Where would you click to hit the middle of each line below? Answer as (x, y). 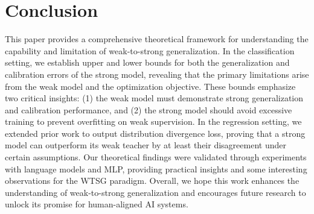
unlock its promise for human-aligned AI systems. (97, 204)
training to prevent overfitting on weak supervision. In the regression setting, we (153, 121)
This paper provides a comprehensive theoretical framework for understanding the (157, 39)
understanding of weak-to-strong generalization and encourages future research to (155, 192)
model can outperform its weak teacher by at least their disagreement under (146, 145)
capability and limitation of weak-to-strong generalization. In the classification (150, 50)
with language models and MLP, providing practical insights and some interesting (156, 168)
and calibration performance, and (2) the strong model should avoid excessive (149, 109)
